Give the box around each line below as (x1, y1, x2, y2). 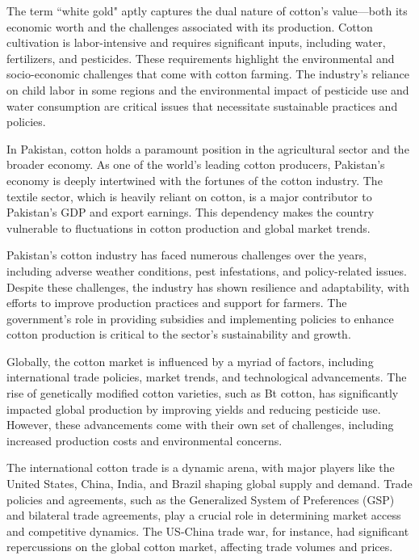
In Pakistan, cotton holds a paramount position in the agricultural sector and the (6, 140, 409, 157)
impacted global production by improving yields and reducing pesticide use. (6, 400, 381, 417)
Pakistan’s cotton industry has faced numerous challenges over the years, (6, 246, 367, 263)
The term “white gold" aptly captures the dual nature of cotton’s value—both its (6, 2, 408, 19)
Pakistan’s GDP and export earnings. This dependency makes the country (6, 204, 375, 221)
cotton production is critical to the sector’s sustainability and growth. (6, 326, 351, 343)
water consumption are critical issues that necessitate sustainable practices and (6, 97, 398, 114)
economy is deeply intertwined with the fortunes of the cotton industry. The (6, 171, 383, 188)
